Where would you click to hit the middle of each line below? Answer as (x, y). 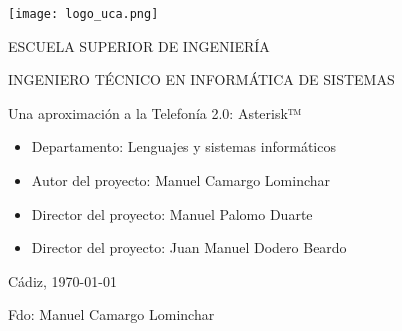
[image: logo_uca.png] (83, 14)
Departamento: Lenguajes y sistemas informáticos (183, 146)
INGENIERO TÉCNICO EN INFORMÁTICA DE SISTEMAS (201, 79)
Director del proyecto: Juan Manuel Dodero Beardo (189, 247)
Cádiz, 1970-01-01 (62, 280)
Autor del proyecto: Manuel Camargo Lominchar (181, 180)
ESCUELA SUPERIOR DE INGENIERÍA (139, 45)
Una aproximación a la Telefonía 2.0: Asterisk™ (155, 112)
